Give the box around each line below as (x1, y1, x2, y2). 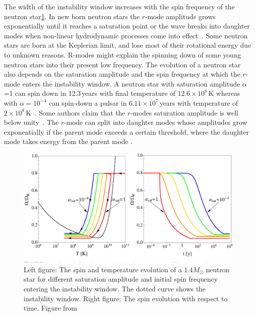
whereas (216, 88, 240, 98)
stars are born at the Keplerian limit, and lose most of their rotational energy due (4, 40, 251, 50)
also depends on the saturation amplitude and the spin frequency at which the (4, 69, 240, 79)
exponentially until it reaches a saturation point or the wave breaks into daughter (4, 21, 250, 31)
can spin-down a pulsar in (49, 97, 127, 108)
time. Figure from (24, 303, 77, 313)
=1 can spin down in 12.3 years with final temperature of (4, 88, 176, 98)
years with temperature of (159, 97, 238, 108)
